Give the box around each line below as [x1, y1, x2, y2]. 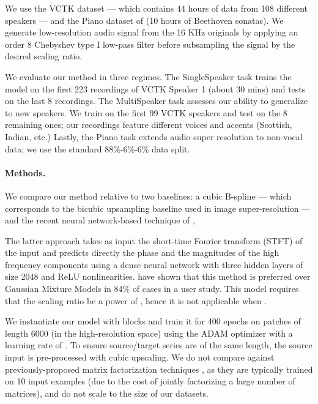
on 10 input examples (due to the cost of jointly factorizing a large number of [5, 375, 295, 387]
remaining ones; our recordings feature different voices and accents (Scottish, [5, 118, 292, 131]
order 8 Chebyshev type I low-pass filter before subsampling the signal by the [5, 37, 295, 50]
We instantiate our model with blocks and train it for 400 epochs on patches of [5, 315, 301, 327]
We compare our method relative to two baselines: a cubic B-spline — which [5, 189, 292, 202]
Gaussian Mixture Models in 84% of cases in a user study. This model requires [5, 282, 299, 295]
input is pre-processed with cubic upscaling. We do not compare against [5, 351, 275, 364]
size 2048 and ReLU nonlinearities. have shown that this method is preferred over [5, 270, 311, 283]
